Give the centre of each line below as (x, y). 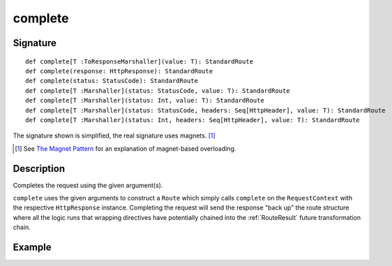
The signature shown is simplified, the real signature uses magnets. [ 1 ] (114, 135)
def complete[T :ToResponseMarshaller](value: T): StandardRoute (140, 61)
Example (32, 247)
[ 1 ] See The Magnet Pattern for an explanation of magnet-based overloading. (126, 148)
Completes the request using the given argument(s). (88, 185)
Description (39, 169)
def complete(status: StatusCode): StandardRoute (112, 81)
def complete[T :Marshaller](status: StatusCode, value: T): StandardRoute (158, 90)
